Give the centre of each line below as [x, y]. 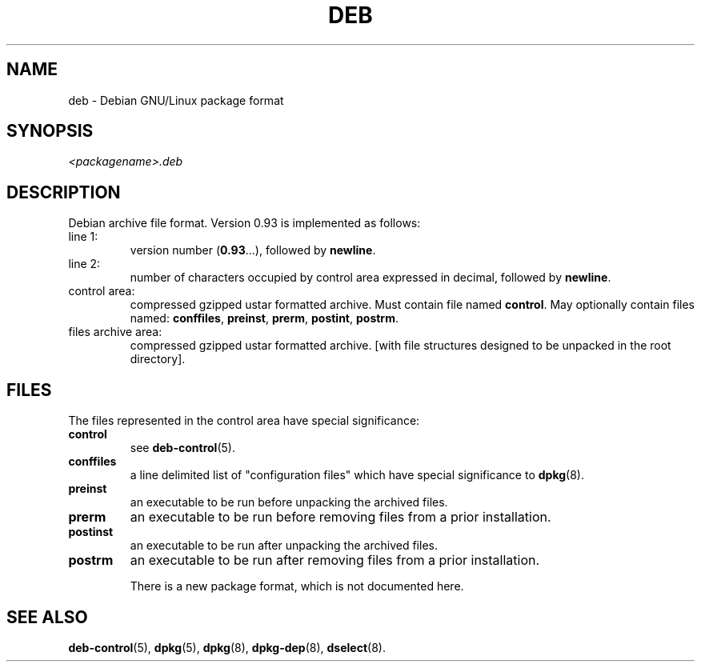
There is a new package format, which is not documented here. [297, 586]
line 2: [84, 264]
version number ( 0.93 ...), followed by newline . [253, 250]
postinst [91, 532]
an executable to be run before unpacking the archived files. [289, 502]
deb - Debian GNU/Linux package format [176, 100]
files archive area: [115, 332]
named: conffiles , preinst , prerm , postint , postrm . [264, 318]
